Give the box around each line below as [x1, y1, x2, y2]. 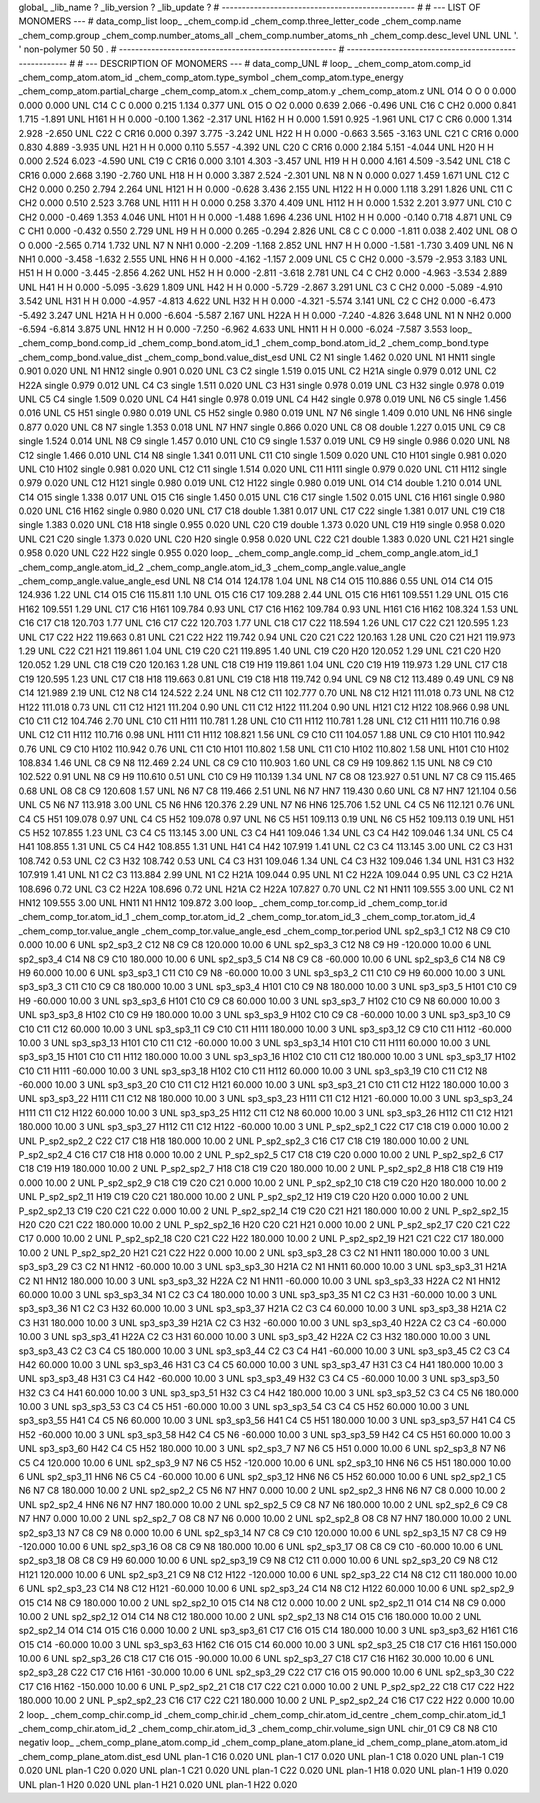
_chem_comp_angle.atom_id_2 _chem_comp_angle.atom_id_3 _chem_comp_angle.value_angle [18, 561, 407, 573]
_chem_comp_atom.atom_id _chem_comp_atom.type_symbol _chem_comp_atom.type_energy [18, 71, 404, 83]
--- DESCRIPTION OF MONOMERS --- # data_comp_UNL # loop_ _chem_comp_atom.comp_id [85, 57, 472, 69]
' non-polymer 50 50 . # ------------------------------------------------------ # [18, 43, 345, 55]
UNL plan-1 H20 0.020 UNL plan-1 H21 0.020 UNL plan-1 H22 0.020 [18, 1778, 298, 1790]
